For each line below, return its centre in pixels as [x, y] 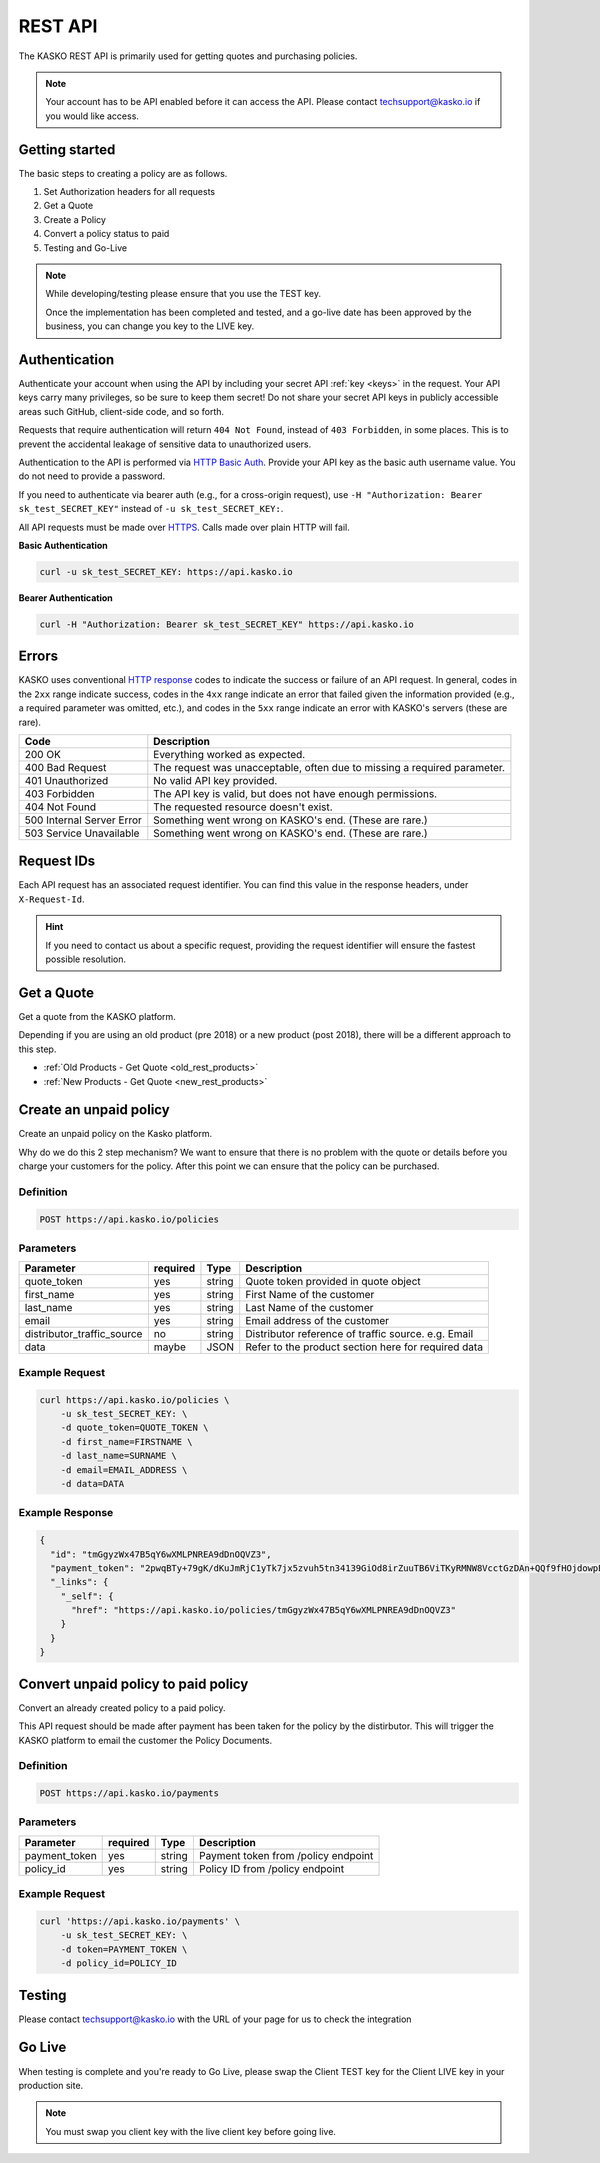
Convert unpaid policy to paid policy [133, 1683]
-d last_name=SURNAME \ [118, 1456]
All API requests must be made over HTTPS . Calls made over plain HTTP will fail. [184, 527]
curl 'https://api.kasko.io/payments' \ [139, 1921]
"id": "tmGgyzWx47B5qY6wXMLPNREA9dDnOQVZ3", [161, 1554]
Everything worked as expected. [229, 754]
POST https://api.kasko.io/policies [129, 1219]
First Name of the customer [310, 1295]
